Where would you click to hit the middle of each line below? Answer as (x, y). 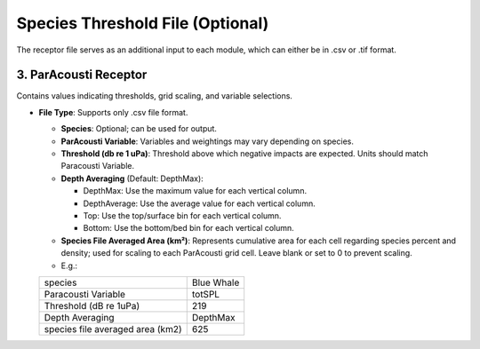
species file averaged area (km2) (113, 329)
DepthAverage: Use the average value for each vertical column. (199, 203)
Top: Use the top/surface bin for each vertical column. (182, 215)
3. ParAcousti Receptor (82, 75)
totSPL (206, 294)
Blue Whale (216, 282)
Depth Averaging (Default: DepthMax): (132, 178)
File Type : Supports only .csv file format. (113, 112)
